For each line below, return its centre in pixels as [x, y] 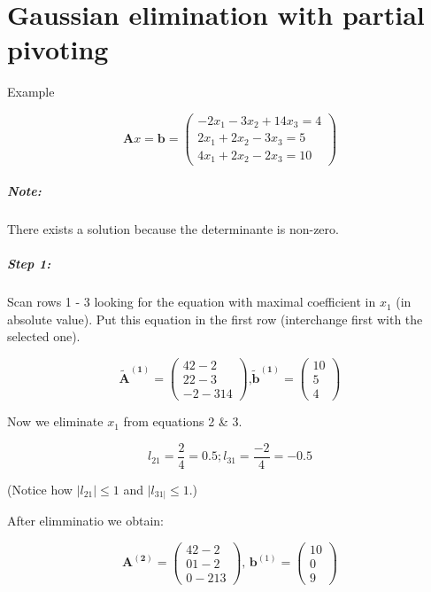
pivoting [58, 49]
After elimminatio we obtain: [85, 521]
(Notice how [40, 489]
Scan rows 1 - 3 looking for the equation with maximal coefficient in [192, 302]
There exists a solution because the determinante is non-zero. [173, 229]
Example [31, 92]
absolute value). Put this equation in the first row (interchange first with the [215, 319]
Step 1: [29, 264]
